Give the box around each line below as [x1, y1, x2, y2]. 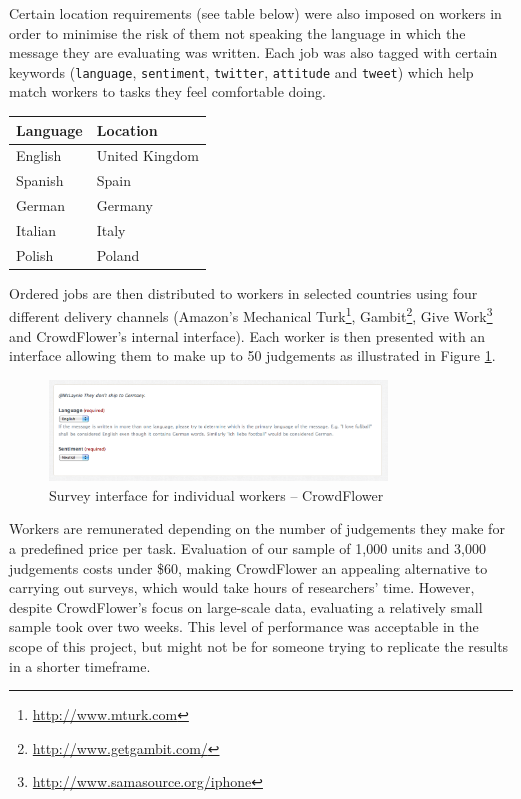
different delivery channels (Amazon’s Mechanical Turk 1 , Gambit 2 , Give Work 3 [9, 303, 493, 327]
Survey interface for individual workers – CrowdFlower [49, 484, 384, 505]
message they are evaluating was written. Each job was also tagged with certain [9, 42, 498, 63]
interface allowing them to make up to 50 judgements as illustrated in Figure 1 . [9, 345, 496, 366]
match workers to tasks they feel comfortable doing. [9, 81, 326, 102]
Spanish [16, 170, 64, 191]
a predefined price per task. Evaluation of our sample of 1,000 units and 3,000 [9, 537, 487, 558]
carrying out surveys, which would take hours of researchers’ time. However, [9, 577, 475, 598]
